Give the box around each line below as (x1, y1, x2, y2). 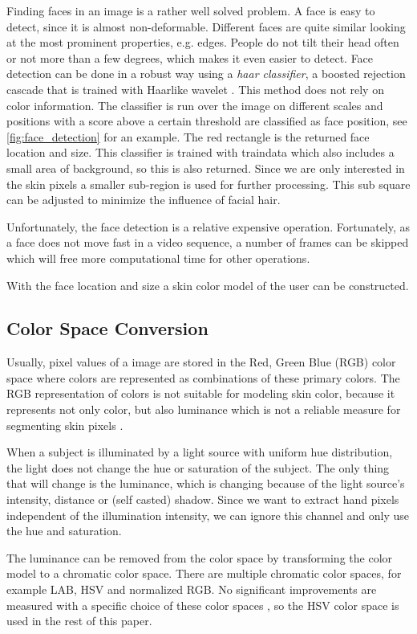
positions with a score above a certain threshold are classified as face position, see (6, 112, 407, 129)
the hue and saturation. (6, 522, 122, 539)
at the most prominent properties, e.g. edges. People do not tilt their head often (6, 34, 399, 51)
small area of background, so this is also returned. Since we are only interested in (6, 159, 405, 176)
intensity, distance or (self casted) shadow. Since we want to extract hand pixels (6, 491, 399, 508)
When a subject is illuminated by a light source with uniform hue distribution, (6, 444, 393, 460)
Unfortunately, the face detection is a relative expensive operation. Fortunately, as (6, 218, 411, 235)
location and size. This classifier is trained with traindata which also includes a (6, 144, 395, 161)
